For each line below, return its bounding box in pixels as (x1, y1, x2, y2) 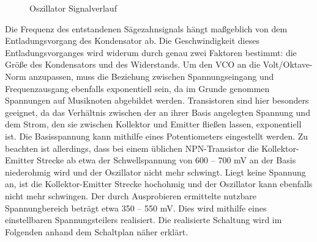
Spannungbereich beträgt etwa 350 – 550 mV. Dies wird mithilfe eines (5, 201, 267, 214)
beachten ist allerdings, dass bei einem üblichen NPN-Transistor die (5, 141, 259, 154)
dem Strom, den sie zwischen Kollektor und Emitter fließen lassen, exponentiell (5, 118, 302, 130)
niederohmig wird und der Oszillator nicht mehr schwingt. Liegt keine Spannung (5, 165, 306, 178)
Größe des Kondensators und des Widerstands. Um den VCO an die (5, 58, 261, 71)
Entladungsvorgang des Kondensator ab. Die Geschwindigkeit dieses (5, 34, 259, 47)
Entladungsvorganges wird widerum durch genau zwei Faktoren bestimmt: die (5, 46, 297, 59)
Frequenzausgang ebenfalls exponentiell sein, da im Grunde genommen (5, 82, 270, 94)
